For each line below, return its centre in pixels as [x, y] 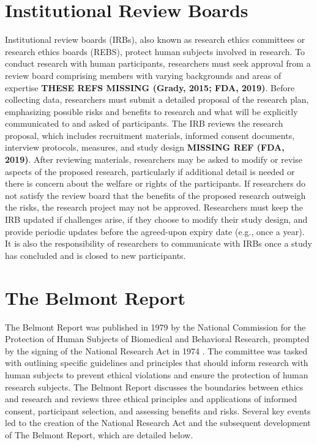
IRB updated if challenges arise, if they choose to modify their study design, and [156, 219]
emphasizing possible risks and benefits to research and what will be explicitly [151, 111]
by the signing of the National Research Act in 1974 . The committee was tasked [156, 350]
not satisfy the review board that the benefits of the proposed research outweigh [155, 195]
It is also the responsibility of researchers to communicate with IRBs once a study [158, 243]
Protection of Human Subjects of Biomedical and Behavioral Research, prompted [157, 339]
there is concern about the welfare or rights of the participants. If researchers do [155, 183]
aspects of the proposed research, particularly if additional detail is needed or [150, 171]
